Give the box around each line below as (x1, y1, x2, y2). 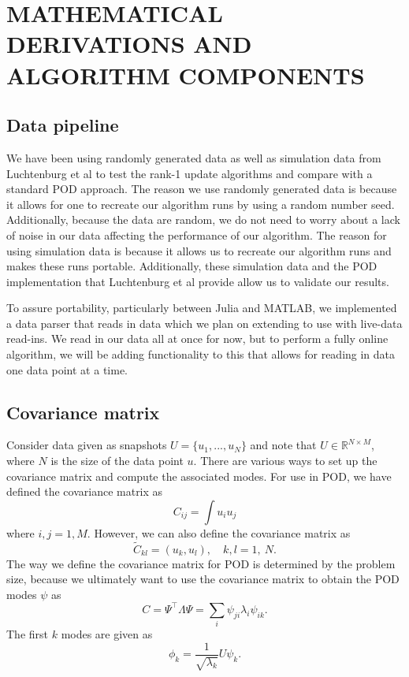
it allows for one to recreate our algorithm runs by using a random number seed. (6, 195, 395, 212)
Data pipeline (6, 113, 119, 137)
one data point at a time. (6, 361, 128, 378)
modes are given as (61, 626, 153, 642)
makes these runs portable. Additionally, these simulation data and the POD (6, 258, 377, 274)
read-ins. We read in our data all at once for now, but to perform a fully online (6, 330, 389, 347)
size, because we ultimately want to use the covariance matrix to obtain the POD (6, 571, 400, 587)
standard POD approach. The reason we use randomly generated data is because (6, 180, 397, 197)
